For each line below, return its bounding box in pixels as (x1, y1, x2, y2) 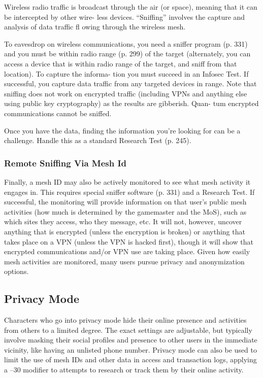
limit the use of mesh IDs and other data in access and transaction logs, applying (4, 354, 257, 365)
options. (4, 266, 29, 277)
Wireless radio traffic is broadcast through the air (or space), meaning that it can (4, 2, 257, 12)
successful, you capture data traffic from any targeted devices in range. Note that (4, 78, 257, 89)
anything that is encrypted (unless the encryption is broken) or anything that (4, 226, 245, 236)
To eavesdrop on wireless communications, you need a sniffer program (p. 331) (4, 38, 248, 49)
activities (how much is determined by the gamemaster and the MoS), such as (4, 206, 247, 217)
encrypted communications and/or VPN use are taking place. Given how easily (4, 246, 250, 257)
